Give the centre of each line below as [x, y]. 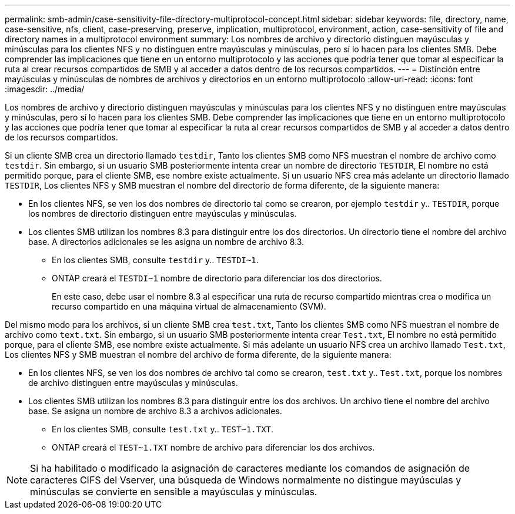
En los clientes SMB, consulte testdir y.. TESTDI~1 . [155, 260]
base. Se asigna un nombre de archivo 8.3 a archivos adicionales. [155, 411]
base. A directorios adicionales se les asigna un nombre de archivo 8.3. [166, 242]
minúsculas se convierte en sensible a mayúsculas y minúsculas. [174, 492]
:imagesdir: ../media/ [45, 89]
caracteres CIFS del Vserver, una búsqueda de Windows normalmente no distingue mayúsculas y [246, 480]
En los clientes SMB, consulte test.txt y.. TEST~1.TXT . [163, 429]
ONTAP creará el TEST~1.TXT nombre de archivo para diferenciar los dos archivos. [213, 447]
